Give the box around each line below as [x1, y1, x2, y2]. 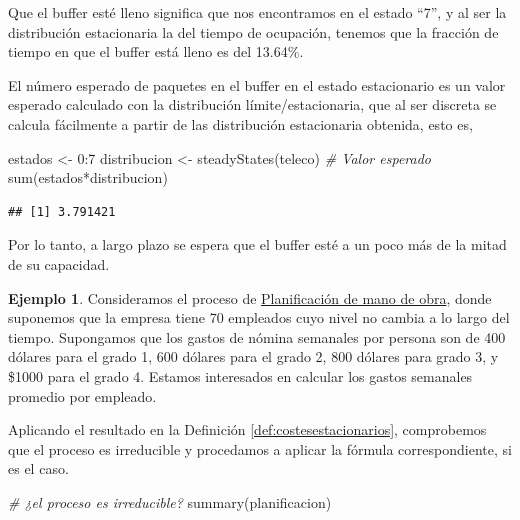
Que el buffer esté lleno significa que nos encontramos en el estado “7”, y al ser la [8, 2, 507, 22]
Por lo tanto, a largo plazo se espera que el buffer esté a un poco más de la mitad [8, 234, 507, 255]
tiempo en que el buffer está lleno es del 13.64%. [8, 41, 304, 62]
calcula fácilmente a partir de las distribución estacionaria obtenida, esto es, [8, 113, 473, 134]
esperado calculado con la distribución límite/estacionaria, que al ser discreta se [8, 94, 497, 115]
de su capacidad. [8, 253, 110, 274]
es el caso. [8, 458, 69, 479]
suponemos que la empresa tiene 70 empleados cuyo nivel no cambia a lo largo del [8, 307, 510, 328]
